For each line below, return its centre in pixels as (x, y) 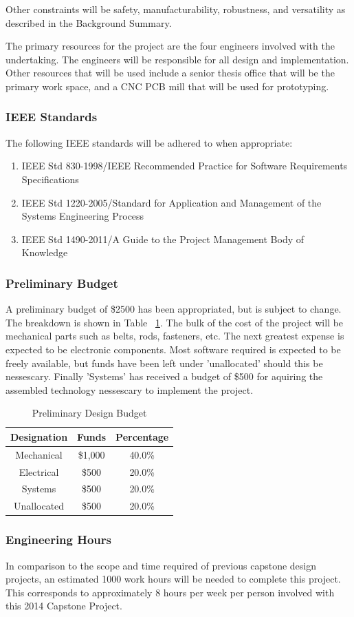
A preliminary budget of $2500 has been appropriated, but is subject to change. (174, 309)
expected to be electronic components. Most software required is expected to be (173, 349)
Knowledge (45, 252)
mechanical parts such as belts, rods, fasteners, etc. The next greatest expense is (175, 336)
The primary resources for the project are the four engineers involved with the (170, 46)
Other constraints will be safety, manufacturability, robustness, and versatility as (176, 9)
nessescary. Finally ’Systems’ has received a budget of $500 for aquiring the (164, 376)
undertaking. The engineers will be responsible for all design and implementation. (177, 59)
